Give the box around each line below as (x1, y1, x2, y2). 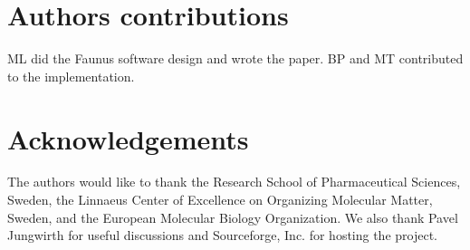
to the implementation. (7, 66, 135, 85)
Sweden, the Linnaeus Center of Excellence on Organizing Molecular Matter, (7, 190, 433, 209)
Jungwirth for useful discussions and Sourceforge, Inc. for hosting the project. (7, 226, 438, 245)
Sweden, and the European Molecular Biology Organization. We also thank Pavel (7, 207, 458, 226)
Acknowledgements (7, 120, 249, 157)
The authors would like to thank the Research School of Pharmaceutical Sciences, (7, 172, 461, 191)
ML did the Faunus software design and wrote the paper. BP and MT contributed (7, 49, 464, 68)
